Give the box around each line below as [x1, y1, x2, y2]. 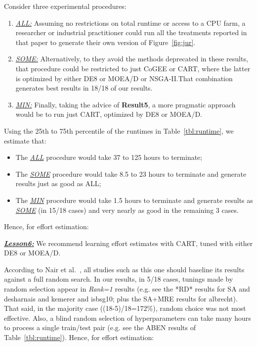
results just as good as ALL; [15, 178, 101, 189]
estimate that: [4, 135, 46, 146]
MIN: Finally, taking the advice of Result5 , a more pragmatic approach [15, 99, 236, 109]
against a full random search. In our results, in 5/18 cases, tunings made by [4, 274, 233, 284]
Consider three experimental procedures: [4, 1, 127, 11]
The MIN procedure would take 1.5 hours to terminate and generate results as [15, 195, 253, 205]
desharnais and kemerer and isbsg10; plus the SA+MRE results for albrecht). [4, 293, 238, 303]
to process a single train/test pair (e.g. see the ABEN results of [4, 322, 196, 333]
